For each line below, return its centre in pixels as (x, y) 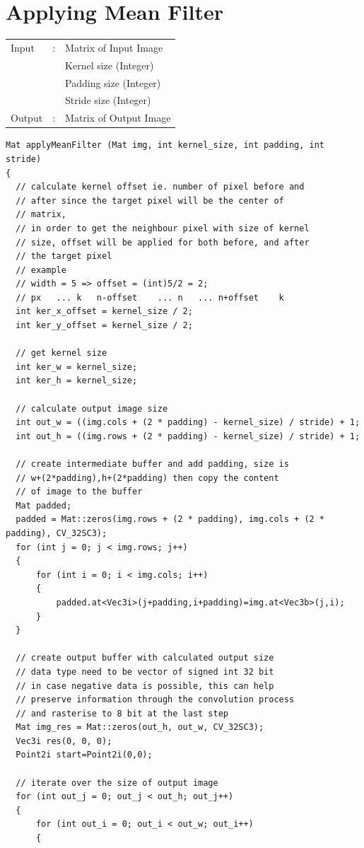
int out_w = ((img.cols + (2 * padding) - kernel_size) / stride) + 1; (188, 423)
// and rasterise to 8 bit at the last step (122, 713)
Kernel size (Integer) (110, 65)
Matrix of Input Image (114, 47)
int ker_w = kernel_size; (77, 367)
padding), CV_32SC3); (57, 533)
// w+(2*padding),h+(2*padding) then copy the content (147, 478)
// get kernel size (61, 353)
